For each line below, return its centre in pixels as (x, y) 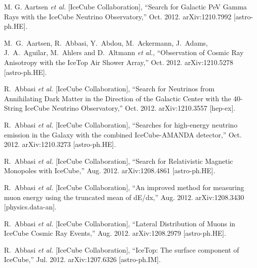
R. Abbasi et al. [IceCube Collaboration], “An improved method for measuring (124, 187)
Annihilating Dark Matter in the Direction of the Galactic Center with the (118, 98)
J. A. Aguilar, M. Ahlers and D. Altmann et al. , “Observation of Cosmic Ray (124, 52)
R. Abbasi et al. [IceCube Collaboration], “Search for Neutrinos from (109, 89)
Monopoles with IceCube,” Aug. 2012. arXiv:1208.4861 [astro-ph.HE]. (110, 170)
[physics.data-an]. (30, 207)
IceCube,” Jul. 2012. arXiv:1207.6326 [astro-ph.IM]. (82, 259)
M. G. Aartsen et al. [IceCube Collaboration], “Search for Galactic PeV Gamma (126, 6)
